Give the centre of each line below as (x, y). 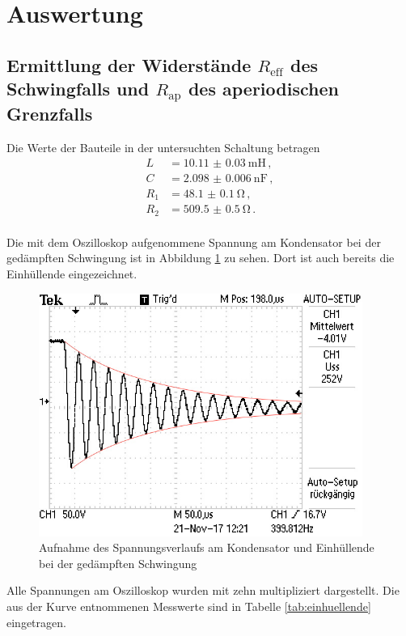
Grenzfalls (50, 114)
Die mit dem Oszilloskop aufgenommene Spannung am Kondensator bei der (194, 242)
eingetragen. (36, 622)
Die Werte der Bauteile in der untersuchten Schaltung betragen (163, 148)
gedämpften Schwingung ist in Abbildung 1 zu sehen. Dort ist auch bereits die (201, 258)
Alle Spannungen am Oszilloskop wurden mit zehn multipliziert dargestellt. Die (203, 590)
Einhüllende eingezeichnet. (72, 273)
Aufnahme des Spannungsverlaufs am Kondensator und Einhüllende (207, 547)
